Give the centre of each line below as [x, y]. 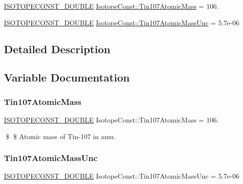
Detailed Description [57, 49]
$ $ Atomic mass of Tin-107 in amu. [61, 136]
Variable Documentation [67, 77]
